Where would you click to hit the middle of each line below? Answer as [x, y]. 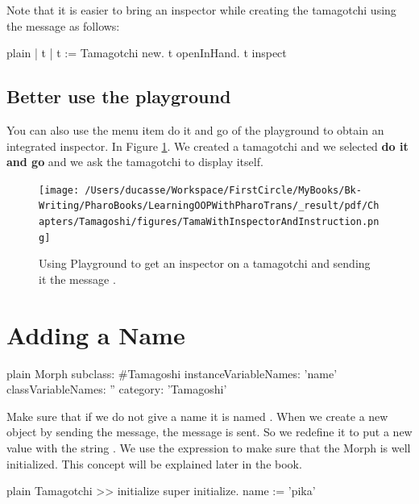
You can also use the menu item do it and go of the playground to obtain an [195, 129]
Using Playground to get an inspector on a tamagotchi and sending [205, 263]
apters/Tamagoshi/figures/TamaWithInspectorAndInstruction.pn [209, 222]
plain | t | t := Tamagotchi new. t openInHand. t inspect [147, 53]
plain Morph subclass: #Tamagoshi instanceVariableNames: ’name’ [172, 373]
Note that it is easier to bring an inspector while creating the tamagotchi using [201, 10]
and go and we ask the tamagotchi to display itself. [135, 162]
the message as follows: [63, 25]
